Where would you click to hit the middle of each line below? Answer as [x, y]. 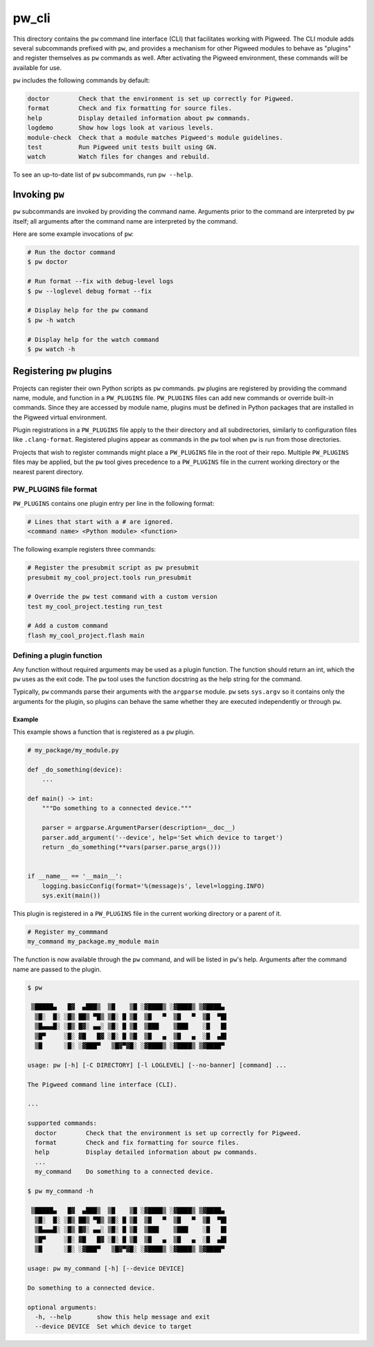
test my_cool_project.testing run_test [95, 606]
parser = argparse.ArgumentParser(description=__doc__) [139, 828]
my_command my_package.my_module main [93, 942]
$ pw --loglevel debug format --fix [90, 291]
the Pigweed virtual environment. [60, 417]
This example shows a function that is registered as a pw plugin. [104, 732]
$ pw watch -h [51, 349]
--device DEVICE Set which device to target [113, 1327]
